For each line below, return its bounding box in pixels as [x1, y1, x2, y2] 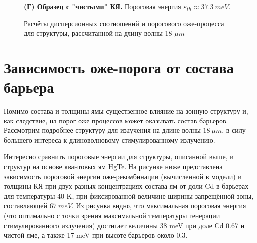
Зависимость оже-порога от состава [4, 57, 234, 77]
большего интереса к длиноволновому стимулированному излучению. [4, 134, 215, 145]
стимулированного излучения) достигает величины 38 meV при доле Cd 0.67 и [4, 220, 245, 230]
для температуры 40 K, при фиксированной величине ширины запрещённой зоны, [4, 190, 254, 201]
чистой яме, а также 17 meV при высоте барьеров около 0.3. [4, 230, 188, 240]
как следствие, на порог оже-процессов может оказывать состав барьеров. [4, 115, 228, 125]
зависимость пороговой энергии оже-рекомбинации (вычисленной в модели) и [4, 171, 242, 181]
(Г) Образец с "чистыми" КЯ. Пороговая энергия [24, 1, 181, 11]
